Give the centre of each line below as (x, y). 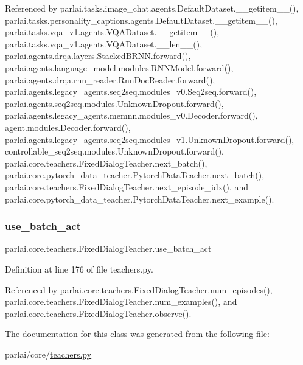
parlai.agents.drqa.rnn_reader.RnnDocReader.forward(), (110, 79)
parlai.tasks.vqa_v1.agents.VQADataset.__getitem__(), (112, 32)
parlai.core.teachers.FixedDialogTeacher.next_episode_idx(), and (127, 186)
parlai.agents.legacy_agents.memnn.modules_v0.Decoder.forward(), (131, 115)
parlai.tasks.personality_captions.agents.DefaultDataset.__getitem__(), (141, 20)
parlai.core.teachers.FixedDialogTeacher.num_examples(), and (121, 301)
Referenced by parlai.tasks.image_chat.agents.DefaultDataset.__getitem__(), (152, 8)
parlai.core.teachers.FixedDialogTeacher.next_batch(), (106, 163)
